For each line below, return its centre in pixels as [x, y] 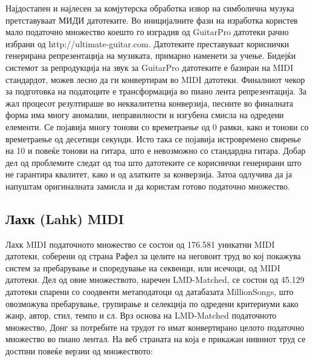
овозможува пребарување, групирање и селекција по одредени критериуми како [152, 303]
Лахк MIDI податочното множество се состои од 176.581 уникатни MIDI [140, 244]
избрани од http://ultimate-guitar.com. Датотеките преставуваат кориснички [147, 43]
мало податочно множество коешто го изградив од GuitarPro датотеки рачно [147, 32]
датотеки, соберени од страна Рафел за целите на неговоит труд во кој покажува [153, 256]
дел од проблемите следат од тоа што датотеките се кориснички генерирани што [153, 162]
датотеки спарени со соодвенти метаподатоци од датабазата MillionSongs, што [150, 292]
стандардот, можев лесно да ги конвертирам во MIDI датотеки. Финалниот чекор [155, 79]
